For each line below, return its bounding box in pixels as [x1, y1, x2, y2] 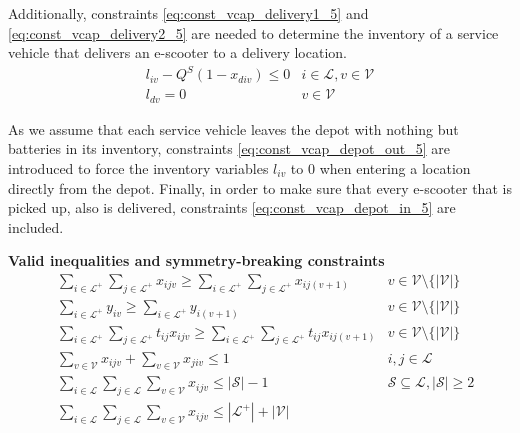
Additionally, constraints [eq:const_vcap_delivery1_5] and [8, 3, 369, 23]
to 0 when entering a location [290, 157, 471, 178]
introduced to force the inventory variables [8, 157, 269, 178]
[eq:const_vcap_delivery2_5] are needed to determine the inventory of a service [8, 22, 499, 43]
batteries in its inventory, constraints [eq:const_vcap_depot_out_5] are [8, 138, 450, 159]
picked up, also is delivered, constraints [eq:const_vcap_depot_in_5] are [8, 197, 456, 218]
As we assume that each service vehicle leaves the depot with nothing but [8, 118, 459, 139]
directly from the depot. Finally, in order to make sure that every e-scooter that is [8, 177, 512, 198]
